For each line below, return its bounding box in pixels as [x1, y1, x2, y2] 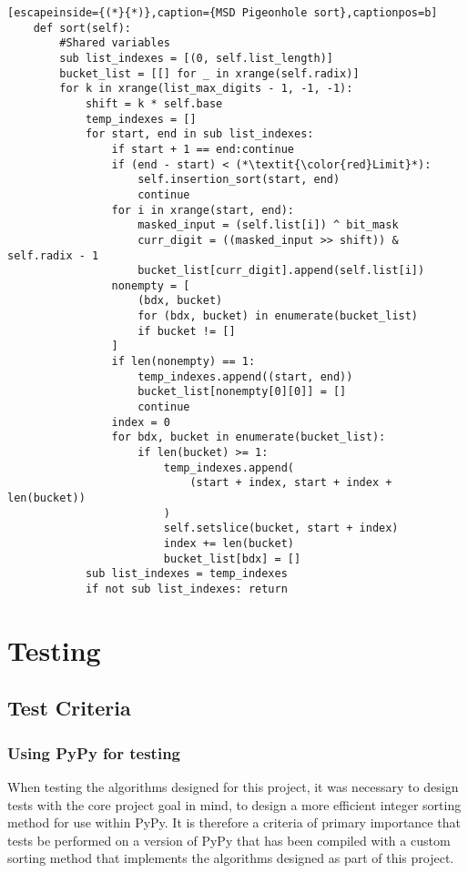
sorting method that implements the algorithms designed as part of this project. [7, 848, 454, 868]
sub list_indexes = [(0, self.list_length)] [59, 51, 333, 65]
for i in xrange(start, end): [111, 203, 294, 217]
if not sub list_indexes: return [85, 582, 288, 595]
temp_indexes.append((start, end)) [137, 370, 353, 383]
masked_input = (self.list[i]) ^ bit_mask [137, 218, 399, 232]
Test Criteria [7, 694, 131, 722]
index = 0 [111, 415, 170, 429]
